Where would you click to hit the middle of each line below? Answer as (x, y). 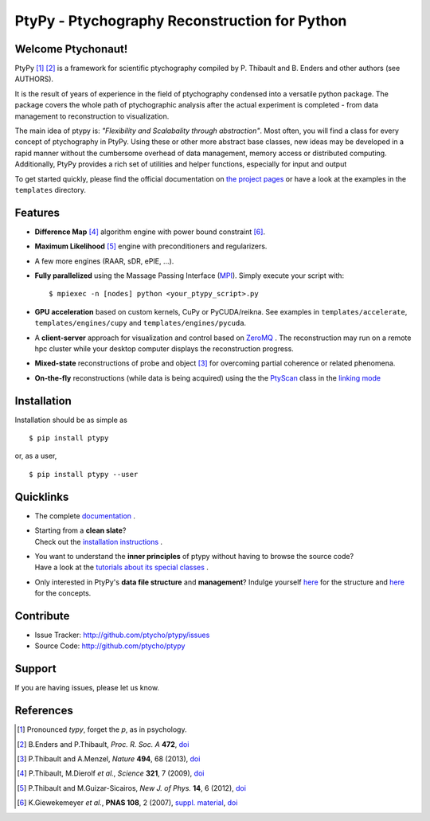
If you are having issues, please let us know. (87, 688)
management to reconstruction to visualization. (92, 116)
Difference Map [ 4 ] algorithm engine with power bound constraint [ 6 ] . (150, 232)
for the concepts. (63, 593)
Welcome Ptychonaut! (71, 49)
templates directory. (51, 190)
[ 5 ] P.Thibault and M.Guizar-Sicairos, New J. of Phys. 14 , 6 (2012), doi (132, 788)
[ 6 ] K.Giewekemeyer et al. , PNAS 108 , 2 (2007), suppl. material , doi (127, 803)
